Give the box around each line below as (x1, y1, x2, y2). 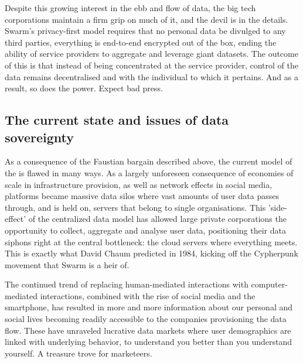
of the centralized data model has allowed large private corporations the (28, 213, 287, 225)
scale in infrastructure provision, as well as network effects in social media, (5, 178, 273, 190)
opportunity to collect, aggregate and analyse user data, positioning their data (5, 224, 286, 236)
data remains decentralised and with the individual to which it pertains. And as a (5, 70, 298, 83)
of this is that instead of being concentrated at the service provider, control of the (5, 59, 299, 71)
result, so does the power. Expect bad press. (5, 82, 163, 94)
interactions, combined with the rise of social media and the (40, 289, 256, 302)
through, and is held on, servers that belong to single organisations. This (5, 201, 266, 213)
